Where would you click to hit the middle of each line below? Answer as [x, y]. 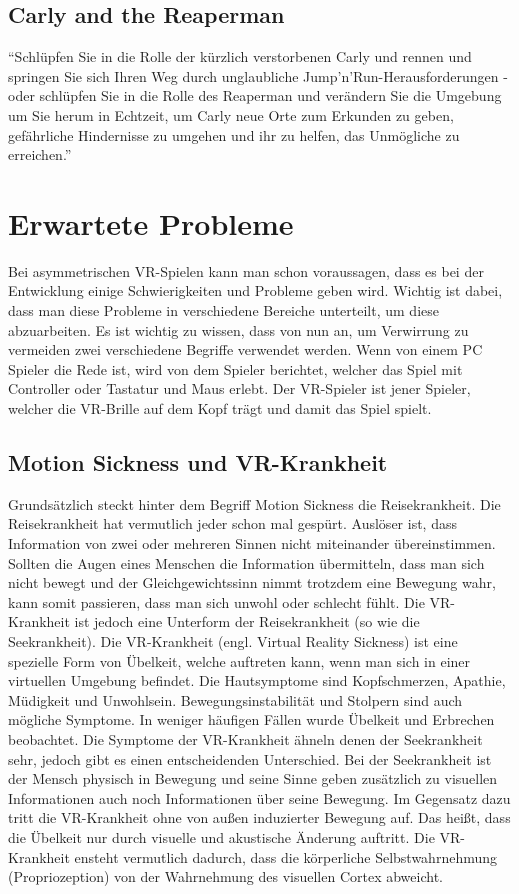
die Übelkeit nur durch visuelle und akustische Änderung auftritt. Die [221, 836]
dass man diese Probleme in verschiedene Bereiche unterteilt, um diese [223, 310]
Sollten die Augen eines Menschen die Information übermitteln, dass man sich [246, 562]
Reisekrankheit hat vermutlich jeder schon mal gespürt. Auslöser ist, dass [232, 523]
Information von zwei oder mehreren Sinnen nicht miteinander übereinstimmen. [252, 543]
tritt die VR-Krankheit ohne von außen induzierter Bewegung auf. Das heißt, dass [259, 817]
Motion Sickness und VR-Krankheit [198, 462]
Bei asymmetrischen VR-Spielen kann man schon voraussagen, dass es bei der [246, 270]
